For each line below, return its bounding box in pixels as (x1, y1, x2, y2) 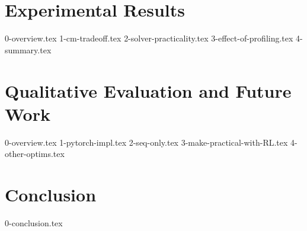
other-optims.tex (5, 147, 65, 160)
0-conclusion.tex (5, 216, 63, 229)
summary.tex (5, 43, 52, 56)
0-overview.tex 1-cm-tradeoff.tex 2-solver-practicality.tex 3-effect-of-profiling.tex (5, 32, 293, 44)
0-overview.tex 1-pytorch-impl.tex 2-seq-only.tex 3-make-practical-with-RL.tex (5, 136, 288, 148)
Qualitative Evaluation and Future (5, 78, 292, 102)
